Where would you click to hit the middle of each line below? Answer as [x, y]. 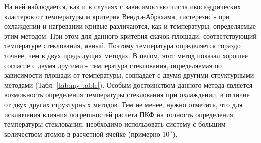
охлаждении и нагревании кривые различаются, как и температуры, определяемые [130, 26]
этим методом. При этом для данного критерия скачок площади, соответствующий [130, 36]
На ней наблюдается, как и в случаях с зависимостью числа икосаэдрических [122, 6]
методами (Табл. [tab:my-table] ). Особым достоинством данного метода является [128, 85]
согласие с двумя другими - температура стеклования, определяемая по [113, 65]
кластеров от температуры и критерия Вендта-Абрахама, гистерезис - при [117, 16]
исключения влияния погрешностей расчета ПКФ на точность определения [119, 114]
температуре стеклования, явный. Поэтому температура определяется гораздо [122, 46]
